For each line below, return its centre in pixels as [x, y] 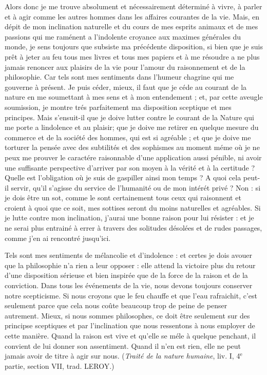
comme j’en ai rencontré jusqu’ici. [58, 238]
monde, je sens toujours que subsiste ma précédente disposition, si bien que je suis [134, 46]
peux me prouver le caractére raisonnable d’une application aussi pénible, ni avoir [133, 157]
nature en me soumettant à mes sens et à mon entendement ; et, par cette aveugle [134, 97]
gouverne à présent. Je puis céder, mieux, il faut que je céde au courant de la [126, 87]
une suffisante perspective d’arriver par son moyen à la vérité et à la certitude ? [130, 167]
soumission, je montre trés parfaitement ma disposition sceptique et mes [118, 107]
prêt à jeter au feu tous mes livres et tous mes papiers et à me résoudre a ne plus [132, 56]
